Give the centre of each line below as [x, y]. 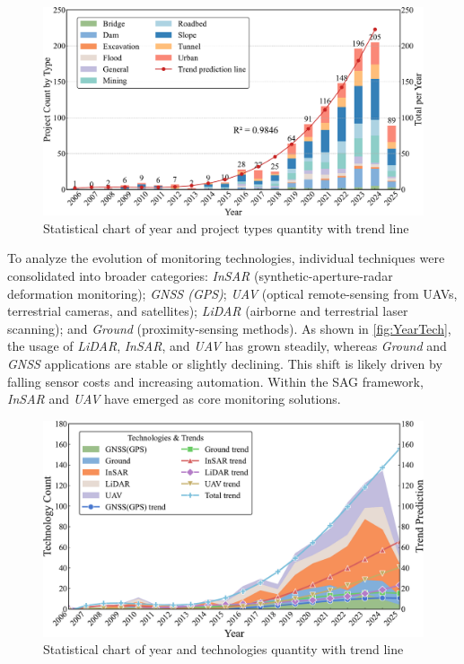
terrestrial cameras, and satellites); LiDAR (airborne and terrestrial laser [208, 311]
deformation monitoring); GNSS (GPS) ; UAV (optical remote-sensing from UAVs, [232, 293]
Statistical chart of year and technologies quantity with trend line [223, 649]
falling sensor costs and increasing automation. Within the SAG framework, [215, 381]
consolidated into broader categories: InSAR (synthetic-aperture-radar [200, 276]
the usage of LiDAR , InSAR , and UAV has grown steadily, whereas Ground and [227, 346]
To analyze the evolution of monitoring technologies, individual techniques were [226, 258]
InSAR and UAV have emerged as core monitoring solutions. [174, 399]
